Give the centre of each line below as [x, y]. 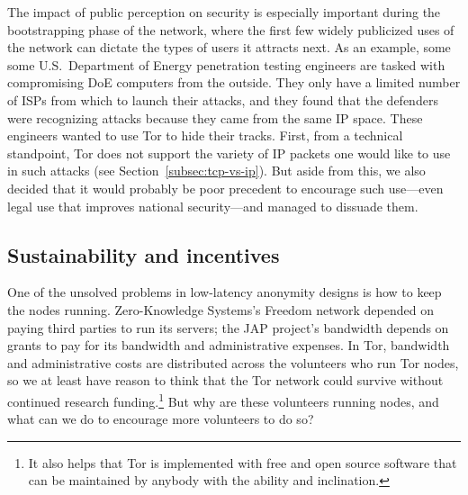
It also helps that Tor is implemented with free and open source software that [243, 462]
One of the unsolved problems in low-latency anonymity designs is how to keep [225, 292]
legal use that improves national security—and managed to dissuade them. [213, 206]
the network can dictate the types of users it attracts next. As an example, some [229, 47]
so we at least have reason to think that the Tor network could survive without [225, 380]
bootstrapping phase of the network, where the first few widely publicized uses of [231, 29]
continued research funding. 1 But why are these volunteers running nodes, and [223, 400]
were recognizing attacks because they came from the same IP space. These [215, 117]
